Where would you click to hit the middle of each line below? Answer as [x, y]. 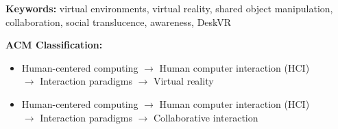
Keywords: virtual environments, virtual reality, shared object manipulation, [169, 8]
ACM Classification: [54, 45]
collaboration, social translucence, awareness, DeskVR [119, 21]
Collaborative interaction [206, 117]
